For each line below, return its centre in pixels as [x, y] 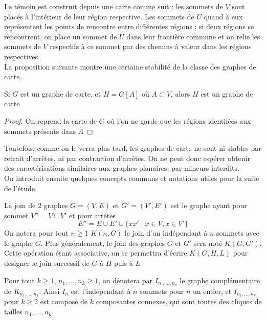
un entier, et [212, 291]
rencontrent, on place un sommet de [61, 36]
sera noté [208, 243]
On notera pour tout [36, 233]
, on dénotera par [126, 280]
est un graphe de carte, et [61, 93]
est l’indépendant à [101, 291]
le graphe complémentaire [220, 280]
